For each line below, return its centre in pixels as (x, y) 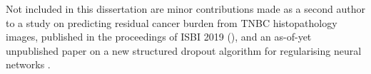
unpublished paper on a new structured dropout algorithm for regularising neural (184, 50)
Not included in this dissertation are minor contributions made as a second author (185, 9)
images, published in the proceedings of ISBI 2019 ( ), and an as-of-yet (159, 37)
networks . (28, 64)
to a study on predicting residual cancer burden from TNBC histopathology (172, 22)
